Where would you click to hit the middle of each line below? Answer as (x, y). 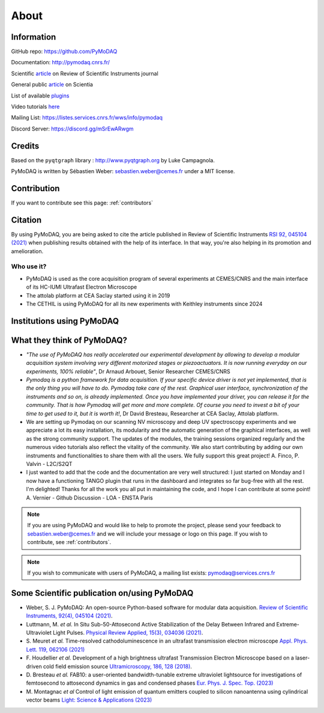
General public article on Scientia (52, 85)
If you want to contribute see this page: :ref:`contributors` (82, 203)
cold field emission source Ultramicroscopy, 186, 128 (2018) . (117, 666)
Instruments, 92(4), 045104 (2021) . (70, 616)
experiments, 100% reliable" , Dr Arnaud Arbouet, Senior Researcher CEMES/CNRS (128, 371)
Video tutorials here (35, 107)
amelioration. (27, 251)
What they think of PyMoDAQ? (69, 340)
